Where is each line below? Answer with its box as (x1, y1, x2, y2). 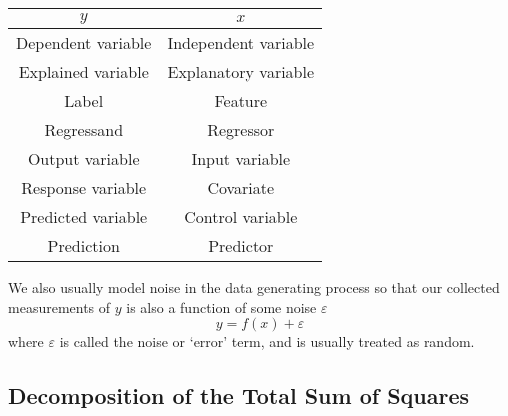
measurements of (8, 296, 111, 317)
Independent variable (167, 31, 315, 54)
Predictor (208, 234, 274, 257)
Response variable (21, 176, 147, 199)
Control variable (184, 205, 298, 228)
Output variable (27, 147, 140, 170)
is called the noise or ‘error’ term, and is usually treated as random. (59, 331, 475, 352)
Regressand (44, 118, 124, 141)
